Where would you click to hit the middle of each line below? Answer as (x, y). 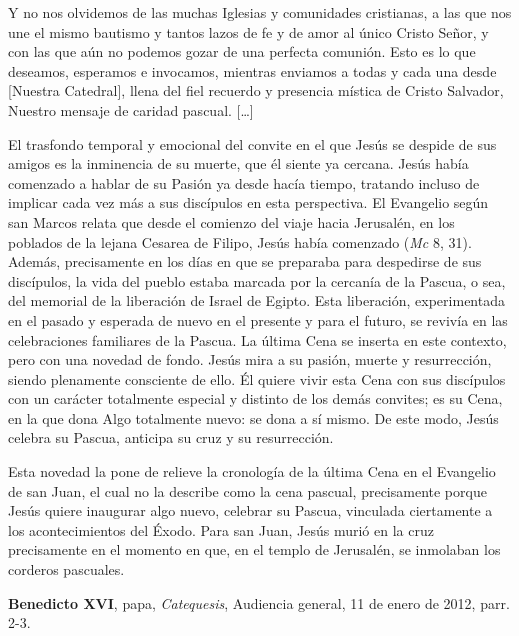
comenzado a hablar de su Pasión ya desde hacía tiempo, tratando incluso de (244, 182)
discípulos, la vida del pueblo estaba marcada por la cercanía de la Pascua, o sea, (257, 280)
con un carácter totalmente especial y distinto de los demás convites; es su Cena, (255, 398)
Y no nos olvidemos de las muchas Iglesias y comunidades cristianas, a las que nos (260, 12)
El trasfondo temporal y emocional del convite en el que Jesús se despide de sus (252, 143)
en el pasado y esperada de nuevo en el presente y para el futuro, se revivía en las (258, 319)
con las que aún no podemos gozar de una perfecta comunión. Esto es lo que (242, 51)
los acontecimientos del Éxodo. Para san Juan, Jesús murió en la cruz (221, 529)
